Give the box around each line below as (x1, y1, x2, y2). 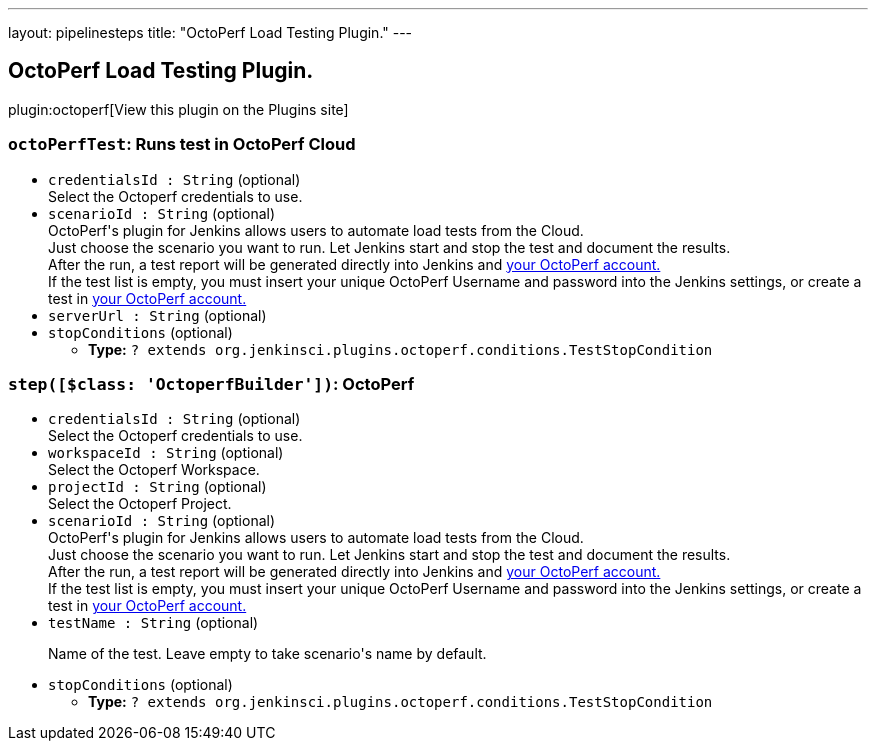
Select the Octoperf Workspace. (48, 461, 260, 479)
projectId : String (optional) (48, 478, 267, 496)
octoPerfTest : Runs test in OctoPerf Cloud (8, 134, 356, 155)
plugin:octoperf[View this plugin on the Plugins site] (8, 100, 349, 118)
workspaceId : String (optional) (48, 444, 284, 462)
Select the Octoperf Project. (48, 495, 232, 513)
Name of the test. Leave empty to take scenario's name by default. (48, 645, 487, 663)
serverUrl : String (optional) (48, 306, 267, 324)
